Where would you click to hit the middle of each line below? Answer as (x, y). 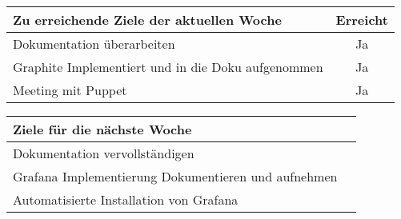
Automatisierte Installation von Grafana (126, 199)
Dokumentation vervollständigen (104, 153)
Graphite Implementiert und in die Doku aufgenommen (168, 67)
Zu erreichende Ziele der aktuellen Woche (147, 20)
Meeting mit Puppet (70, 90)
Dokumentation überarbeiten (94, 44)
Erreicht (362, 20)
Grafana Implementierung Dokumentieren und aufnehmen (175, 176)
